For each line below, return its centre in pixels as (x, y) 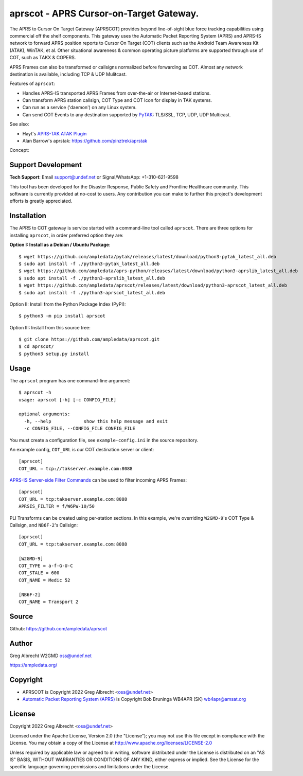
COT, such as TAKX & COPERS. (43, 58)
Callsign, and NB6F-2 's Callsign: (44, 525)
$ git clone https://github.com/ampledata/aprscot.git (89, 339)
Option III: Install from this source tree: (50, 327)
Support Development (46, 165)
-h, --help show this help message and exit (96, 421)
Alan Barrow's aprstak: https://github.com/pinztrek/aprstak (85, 141)
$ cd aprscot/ (36, 347)
